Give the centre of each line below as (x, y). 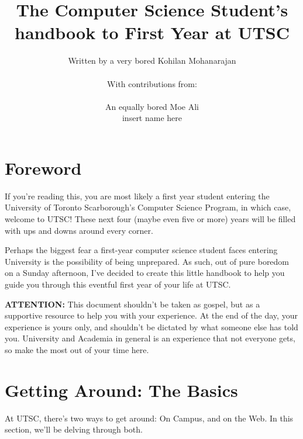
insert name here (152, 118)
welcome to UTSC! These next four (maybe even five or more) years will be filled (150, 219)
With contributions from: (152, 83)
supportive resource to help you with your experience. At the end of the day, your (151, 315)
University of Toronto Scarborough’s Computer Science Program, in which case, (148, 207)
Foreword (43, 167)
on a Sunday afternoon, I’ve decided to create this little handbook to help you (145, 273)
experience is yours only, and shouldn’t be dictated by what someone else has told (151, 326)
